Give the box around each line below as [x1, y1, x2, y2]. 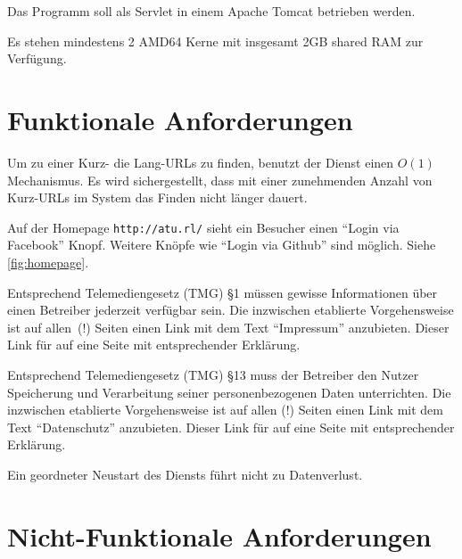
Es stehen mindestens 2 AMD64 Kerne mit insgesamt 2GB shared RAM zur [7, 31, 424, 50]
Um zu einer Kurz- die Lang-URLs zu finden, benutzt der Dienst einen [7, 152, 394, 171]
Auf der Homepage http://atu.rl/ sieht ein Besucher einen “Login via [7, 218, 400, 236]
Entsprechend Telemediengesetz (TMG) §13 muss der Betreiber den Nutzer [7, 365, 419, 383]
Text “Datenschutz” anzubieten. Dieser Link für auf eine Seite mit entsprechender [7, 417, 455, 436]
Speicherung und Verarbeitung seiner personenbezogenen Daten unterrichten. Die [7, 382, 451, 401]
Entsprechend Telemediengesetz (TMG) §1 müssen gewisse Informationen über [7, 283, 438, 301]
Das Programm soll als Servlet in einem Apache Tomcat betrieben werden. [7, 2, 416, 20]
